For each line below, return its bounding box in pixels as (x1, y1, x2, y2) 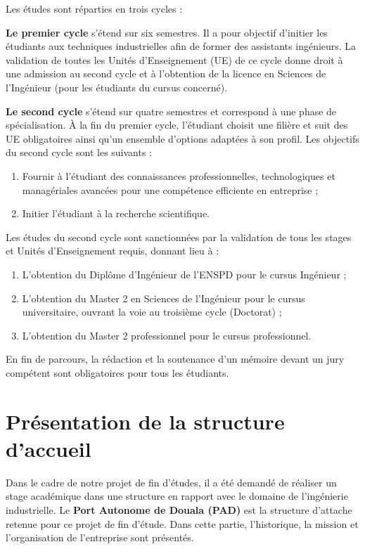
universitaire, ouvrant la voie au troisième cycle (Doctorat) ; (22, 304, 282, 319)
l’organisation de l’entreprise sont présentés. (6, 530, 194, 545)
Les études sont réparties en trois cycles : (6, 1, 183, 15)
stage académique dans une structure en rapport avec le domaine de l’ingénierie (6, 489, 348, 503)
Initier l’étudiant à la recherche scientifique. (22, 206, 210, 221)
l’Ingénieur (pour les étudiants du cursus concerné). (6, 79, 228, 94)
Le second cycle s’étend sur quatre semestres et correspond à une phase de (6, 103, 337, 118)
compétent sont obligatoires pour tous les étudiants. (6, 365, 229, 380)
